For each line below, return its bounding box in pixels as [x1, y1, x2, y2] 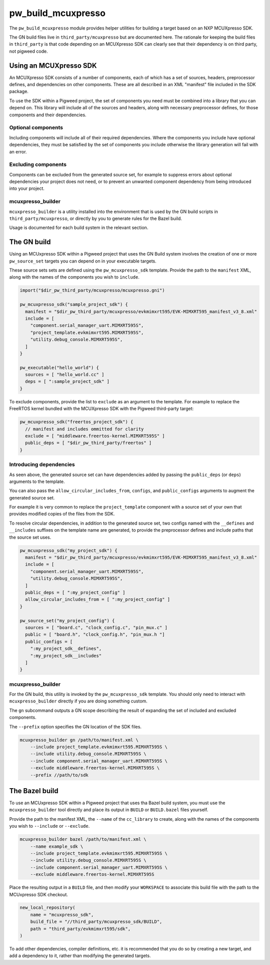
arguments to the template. [9, 478, 65, 485]
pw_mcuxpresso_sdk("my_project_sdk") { [19, 548, 117, 553]
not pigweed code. [9, 48, 48, 54]
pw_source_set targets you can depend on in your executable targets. [9, 258, 157, 264]
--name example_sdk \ [30, 843, 83, 849]
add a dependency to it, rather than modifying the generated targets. [9, 952, 151, 959]
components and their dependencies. [9, 112, 87, 118]
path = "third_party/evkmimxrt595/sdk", [30, 926, 131, 931]
